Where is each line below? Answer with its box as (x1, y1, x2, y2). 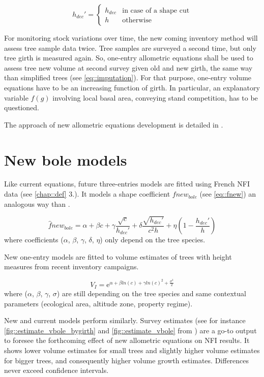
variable (4, 92, 28, 103)
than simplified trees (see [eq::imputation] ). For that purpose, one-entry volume (4, 72, 252, 83)
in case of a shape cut (122, 7, 190, 14)
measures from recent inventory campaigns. (4, 261, 139, 272)
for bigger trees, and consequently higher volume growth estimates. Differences (4, 355, 249, 365)
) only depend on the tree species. (100, 234, 206, 245)
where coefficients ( (4, 234, 64, 245)
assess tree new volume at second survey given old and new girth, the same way (4, 62, 253, 73)
